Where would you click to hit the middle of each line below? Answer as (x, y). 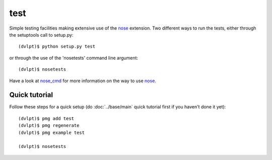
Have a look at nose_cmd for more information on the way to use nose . (83, 81)
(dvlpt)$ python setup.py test (57, 47)
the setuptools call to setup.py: (41, 35)
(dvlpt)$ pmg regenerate (49, 126)
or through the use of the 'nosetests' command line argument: (74, 58)
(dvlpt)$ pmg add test (46, 118)
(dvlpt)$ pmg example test (52, 132)
